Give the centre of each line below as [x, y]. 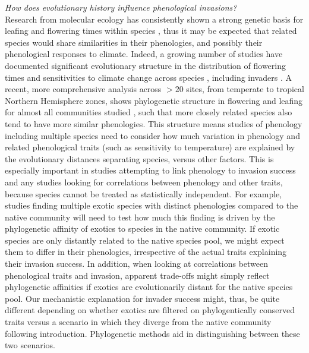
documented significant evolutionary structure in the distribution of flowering [145, 65]
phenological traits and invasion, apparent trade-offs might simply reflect [137, 275]
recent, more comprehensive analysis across [83, 89]
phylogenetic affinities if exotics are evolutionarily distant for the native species [149, 287]
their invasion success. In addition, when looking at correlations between [137, 264]
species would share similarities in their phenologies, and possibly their [134, 42]
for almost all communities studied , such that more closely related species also [149, 112]
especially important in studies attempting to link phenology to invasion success [150, 170]
